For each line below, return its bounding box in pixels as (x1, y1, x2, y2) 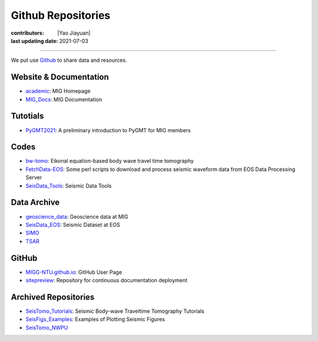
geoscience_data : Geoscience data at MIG (25, 213, 129, 220)
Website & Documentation (11, 72, 109, 82)
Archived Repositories (11, 292, 95, 302)
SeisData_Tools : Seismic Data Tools (25, 182, 112, 189)
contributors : (11, 29, 44, 36)
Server (25, 174, 42, 181)
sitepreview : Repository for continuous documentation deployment (25, 276, 188, 283)
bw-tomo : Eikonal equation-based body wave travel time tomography (25, 158, 194, 165)
